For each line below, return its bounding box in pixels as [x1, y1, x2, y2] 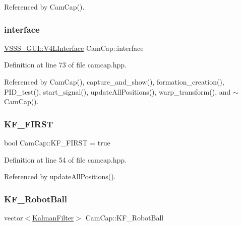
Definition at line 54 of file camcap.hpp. [4, 154, 127, 165]
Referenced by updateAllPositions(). [4, 171, 116, 182]
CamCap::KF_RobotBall [85, 212, 164, 222]
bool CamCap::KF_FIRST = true [4, 137, 110, 147]
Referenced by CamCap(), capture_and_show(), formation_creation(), [4, 77, 224, 87]
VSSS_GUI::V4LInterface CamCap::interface [4, 42, 144, 53]
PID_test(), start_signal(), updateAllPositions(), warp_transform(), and [4, 86, 231, 97]
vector [4, 212, 23, 222]
